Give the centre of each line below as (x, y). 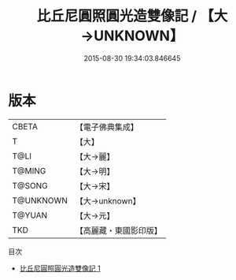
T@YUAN (30, 215)
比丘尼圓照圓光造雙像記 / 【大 (132, 16)
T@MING (29, 170)
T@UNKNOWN (40, 200)
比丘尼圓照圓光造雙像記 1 (60, 268)
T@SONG (30, 185)
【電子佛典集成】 (107, 127)
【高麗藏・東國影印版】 (119, 230)
